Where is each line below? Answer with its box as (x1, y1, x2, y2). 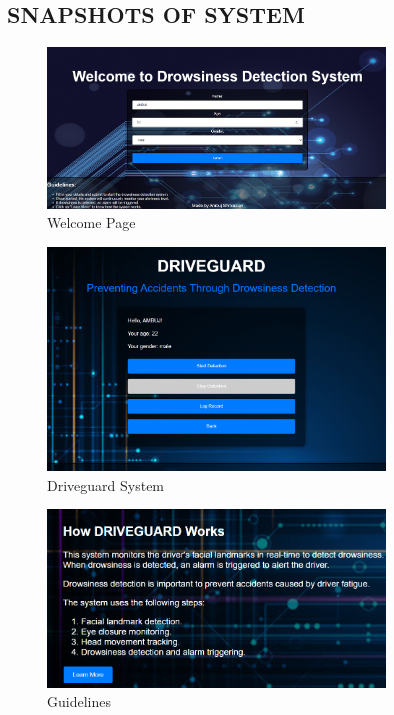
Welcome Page (47, 212, 136, 233)
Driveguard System (47, 474, 165, 495)
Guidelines (47, 691, 111, 712)
